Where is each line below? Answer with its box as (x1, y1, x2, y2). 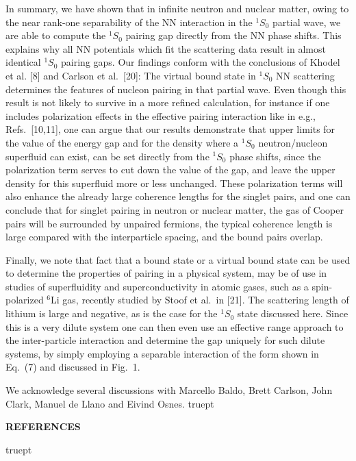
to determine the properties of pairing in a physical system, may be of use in (5, 266, 327, 280)
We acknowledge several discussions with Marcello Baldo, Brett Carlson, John (5, 383, 333, 397)
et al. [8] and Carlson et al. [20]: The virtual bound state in (5, 68, 256, 82)
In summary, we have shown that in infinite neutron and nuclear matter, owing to (5, 1, 349, 15)
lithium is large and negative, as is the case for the (5, 306, 218, 321)
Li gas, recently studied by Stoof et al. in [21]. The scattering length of (51, 292, 349, 307)
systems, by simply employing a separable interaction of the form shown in (5, 346, 319, 360)
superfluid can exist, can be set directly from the (5, 149, 209, 163)
